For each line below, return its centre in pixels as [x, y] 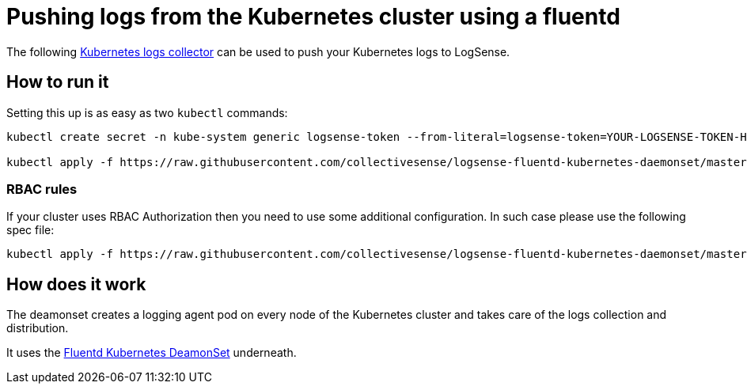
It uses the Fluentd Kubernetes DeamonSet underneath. [152, 353]
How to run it [58, 82]
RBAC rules [42, 189]
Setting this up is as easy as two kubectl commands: [147, 112]
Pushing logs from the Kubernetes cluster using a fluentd [313, 17]
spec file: [30, 230]
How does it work [76, 284]
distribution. [38, 328]
